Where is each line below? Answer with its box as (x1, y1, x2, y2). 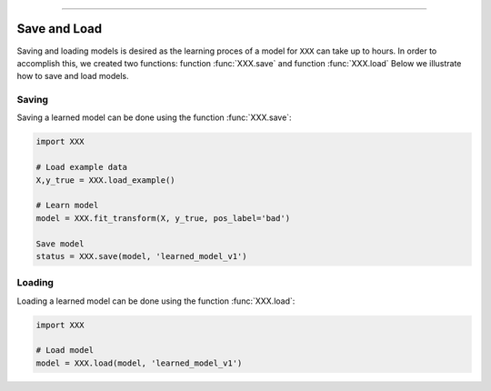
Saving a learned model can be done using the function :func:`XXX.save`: (16, 112, 292, 123)
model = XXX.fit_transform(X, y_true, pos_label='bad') (35, 213, 291, 223)
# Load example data (35, 162, 127, 173)
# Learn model (35, 200, 99, 211)
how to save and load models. (16, 71, 129, 82)
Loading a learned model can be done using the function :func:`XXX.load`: (16, 296, 296, 306)
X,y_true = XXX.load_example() (35, 175, 176, 185)
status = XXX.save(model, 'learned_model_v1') (35, 251, 247, 261)
